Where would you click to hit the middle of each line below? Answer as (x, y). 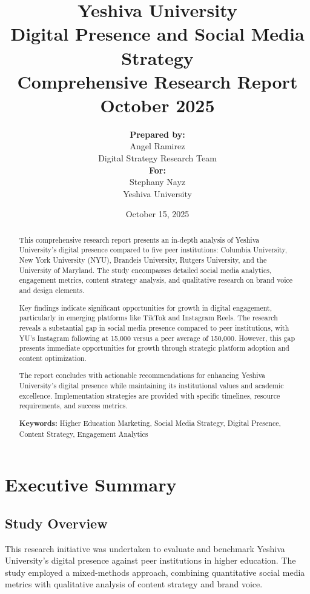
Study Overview (56, 523)
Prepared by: (157, 134)
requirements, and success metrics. (73, 406)
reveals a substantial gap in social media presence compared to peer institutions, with (154, 327)
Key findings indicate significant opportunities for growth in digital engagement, (145, 307)
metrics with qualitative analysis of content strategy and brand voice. (134, 584)
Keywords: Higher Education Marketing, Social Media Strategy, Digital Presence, (150, 423)
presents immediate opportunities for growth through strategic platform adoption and (154, 348)
